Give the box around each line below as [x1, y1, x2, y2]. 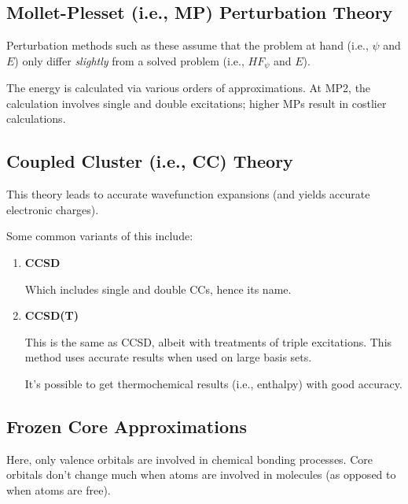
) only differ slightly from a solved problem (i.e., [14, 52, 244, 69]
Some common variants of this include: [6, 228, 193, 244]
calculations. [6, 110, 66, 127]
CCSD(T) [24, 307, 79, 324]
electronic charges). [6, 201, 99, 217]
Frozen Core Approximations [6, 413, 247, 438]
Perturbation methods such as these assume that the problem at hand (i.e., [6, 37, 369, 54]
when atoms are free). [6, 481, 111, 498]
